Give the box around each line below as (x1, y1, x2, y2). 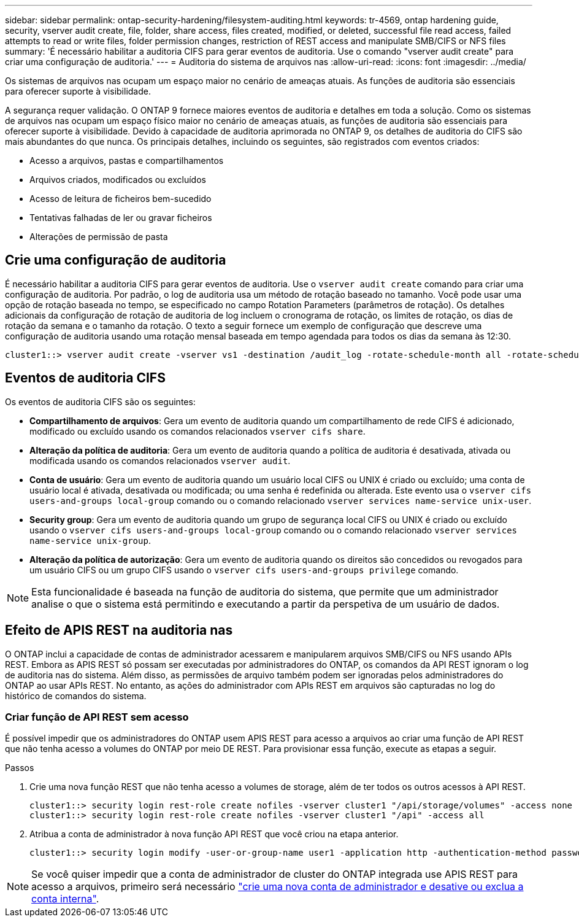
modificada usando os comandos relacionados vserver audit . (29, 455, 291, 466)
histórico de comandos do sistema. (5, 690, 147, 701)
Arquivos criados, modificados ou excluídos (29, 174, 206, 185)
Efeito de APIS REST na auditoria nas (5, 622, 233, 638)
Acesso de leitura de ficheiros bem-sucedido (29, 193, 212, 204)
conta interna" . (31, 893, 99, 905)
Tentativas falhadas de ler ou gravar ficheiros (29, 212, 212, 223)
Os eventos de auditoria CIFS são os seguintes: (5, 396, 196, 407)
